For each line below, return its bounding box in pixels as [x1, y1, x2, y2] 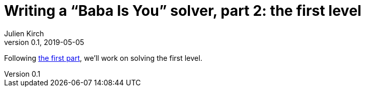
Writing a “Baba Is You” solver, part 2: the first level [4, 2, 361, 19]
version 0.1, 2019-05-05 [4, 37, 84, 47]
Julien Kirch [4, 29, 44, 38]
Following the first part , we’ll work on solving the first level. [4, 53, 203, 62]
